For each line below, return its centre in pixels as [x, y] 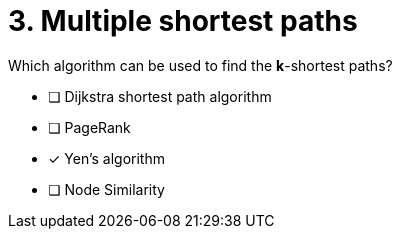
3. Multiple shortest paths [183, 21]
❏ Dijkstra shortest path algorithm [160, 96]
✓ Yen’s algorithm [106, 158]
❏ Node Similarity [106, 189]
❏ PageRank [89, 127]
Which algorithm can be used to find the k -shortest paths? [200, 65]
